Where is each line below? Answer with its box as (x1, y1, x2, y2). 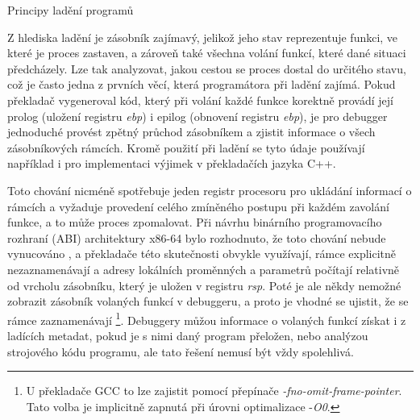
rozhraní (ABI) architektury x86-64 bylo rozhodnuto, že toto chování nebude (7, 229, 386, 246)
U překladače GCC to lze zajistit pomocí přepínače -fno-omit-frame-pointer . (26, 382, 402, 399)
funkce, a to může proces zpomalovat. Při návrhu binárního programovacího (7, 214, 382, 231)
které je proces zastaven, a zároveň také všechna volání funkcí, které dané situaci (7, 44, 406, 61)
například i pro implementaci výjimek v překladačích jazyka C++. (7, 155, 336, 172)
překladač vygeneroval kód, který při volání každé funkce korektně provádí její (7, 91, 393, 108)
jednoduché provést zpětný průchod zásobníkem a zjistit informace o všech (7, 123, 376, 140)
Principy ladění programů (7, 2, 134, 18)
